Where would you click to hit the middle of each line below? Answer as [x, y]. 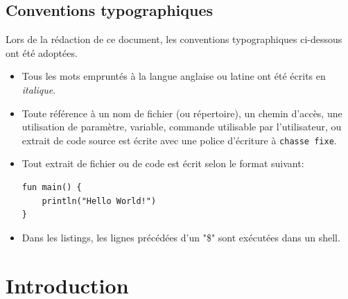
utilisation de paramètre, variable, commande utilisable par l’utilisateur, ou [182, 127]
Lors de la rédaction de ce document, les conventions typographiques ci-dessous [174, 39]
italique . [39, 89]
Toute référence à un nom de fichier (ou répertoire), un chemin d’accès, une [182, 113]
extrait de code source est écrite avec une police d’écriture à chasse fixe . [179, 140]
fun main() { [52, 188]
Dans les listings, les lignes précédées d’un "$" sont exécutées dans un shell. [181, 237]
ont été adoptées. [42, 52]
